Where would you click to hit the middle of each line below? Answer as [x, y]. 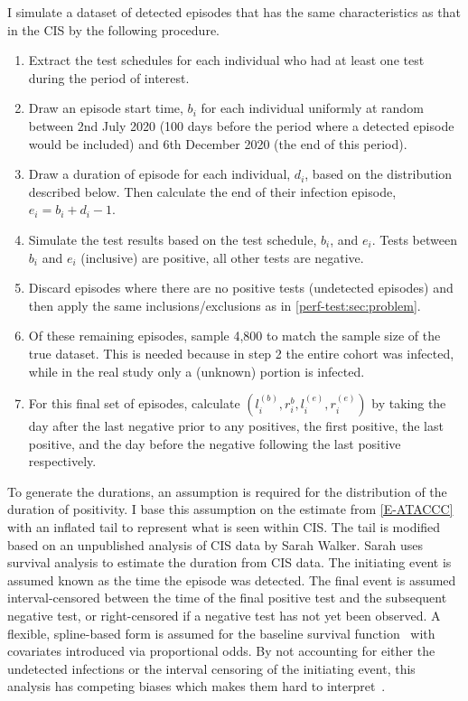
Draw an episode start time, [106, 108]
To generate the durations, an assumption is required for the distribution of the [227, 491]
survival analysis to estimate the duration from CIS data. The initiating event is [229, 562]
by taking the [409, 403]
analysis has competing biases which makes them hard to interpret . [197, 686]
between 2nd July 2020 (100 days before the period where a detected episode [241, 125]
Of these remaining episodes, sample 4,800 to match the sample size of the [234, 336]
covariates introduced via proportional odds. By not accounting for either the [221, 651]
